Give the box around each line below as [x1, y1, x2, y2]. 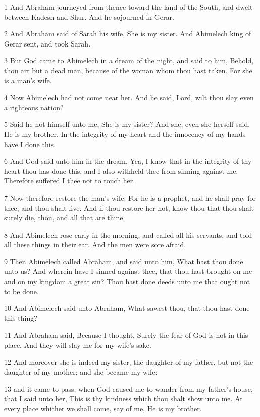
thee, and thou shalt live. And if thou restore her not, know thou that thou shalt [4, 202, 254, 213]
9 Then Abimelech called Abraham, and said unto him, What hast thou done [4, 256, 243, 266]
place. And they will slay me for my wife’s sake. [4, 340, 151, 350]
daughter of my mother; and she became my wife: [4, 366, 158, 377]
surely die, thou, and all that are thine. [4, 212, 125, 223]
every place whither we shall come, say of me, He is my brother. [4, 403, 202, 413]
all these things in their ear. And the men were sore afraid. [4, 239, 186, 250]
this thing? [4, 312, 37, 323]
